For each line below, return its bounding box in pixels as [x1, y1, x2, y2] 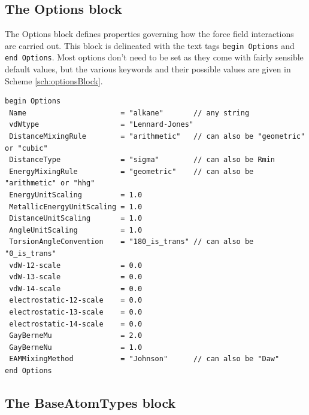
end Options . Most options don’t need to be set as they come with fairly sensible [5, 51, 304, 63]
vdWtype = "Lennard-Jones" [9, 120, 193, 129]
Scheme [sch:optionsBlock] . [5, 74, 103, 87]
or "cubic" [5, 144, 48, 152]
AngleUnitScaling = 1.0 [9, 225, 143, 234]
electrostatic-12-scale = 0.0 [9, 296, 143, 305]
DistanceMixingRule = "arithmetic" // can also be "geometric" [9, 132, 305, 141]
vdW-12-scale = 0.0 [9, 261, 143, 270]
